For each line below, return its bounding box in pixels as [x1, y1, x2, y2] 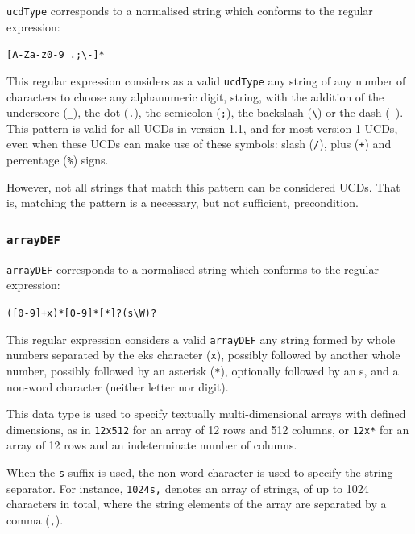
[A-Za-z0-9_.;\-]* [6, 49, 105, 61]
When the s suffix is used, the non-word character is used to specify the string [6, 464, 393, 480]
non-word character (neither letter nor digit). [6, 378, 229, 395]
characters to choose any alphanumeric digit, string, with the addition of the [6, 88, 384, 105]
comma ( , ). [6, 511, 64, 528]
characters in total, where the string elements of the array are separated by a [6, 495, 387, 512]
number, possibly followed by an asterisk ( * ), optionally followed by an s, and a [6, 362, 399, 379]
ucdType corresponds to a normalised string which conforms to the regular [6, 2, 373, 19]
